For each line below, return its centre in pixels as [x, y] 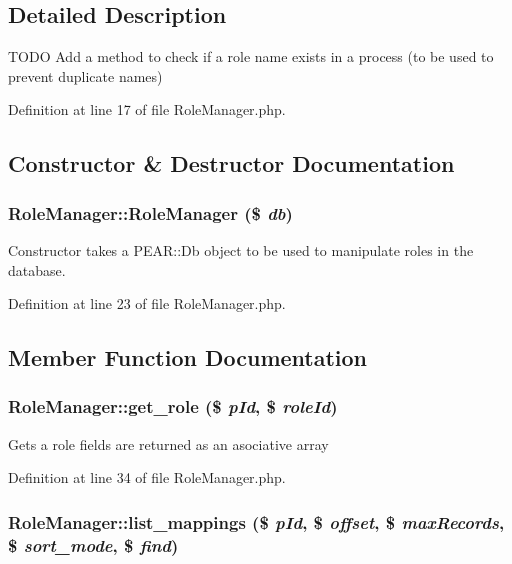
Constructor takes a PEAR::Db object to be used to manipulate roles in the [241, 249]
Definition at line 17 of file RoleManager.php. [147, 109]
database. [37, 269]
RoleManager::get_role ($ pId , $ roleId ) [173, 406]
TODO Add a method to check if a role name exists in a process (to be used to [251, 56]
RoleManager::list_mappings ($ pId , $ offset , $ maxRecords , [256, 521]
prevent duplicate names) [85, 75]
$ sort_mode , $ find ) [93, 544]
